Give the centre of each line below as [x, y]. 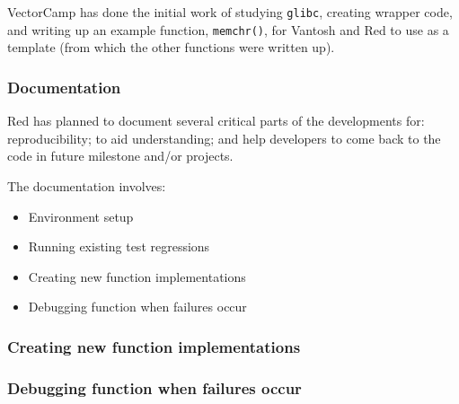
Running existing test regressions [119, 246]
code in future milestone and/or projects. [120, 156]
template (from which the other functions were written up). [171, 47]
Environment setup [81, 216]
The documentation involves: [87, 185]
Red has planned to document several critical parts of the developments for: [216, 121]
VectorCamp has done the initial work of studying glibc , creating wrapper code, [230, 12]
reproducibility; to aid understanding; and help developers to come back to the [224, 138]
